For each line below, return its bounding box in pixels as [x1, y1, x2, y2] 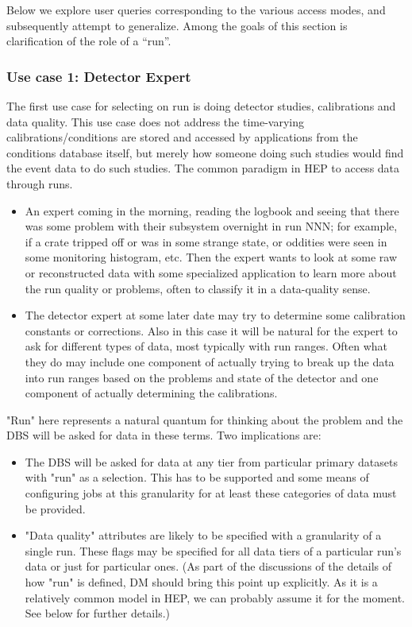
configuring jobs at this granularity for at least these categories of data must [25, 485, 397, 501]
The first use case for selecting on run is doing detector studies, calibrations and [6, 98, 396, 114]
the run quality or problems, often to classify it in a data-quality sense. [25, 280, 371, 296]
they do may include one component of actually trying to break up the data [25, 353, 395, 370]
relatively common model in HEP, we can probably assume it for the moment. [25, 589, 405, 606]
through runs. [6, 175, 73, 192]
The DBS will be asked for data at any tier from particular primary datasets [25, 453, 398, 470]
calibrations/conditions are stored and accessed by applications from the [6, 129, 358, 145]
